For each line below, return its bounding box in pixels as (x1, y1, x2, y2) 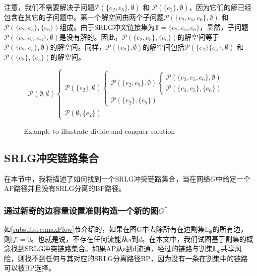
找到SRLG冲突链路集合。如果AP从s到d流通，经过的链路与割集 (10, 243, 213, 254)
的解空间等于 (177, 31, 219, 42)
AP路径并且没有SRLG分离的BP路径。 (4, 183, 126, 193)
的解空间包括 (142, 41, 185, 52)
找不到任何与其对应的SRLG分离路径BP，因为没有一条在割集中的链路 (24, 253, 248, 263)
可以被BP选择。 (4, 263, 56, 273)
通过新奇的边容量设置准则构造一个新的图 (4, 204, 158, 216)
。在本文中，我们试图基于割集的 (142, 233, 247, 244)
